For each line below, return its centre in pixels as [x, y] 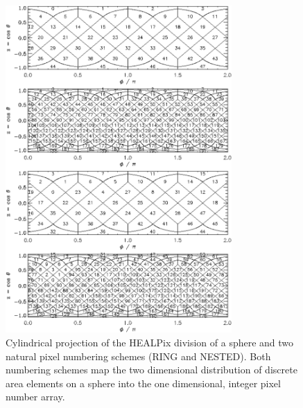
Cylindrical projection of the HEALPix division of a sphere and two [150, 343]
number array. [35, 397]
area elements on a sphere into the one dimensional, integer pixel [143, 383]
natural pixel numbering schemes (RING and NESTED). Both [138, 356]
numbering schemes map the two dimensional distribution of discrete [151, 370]
